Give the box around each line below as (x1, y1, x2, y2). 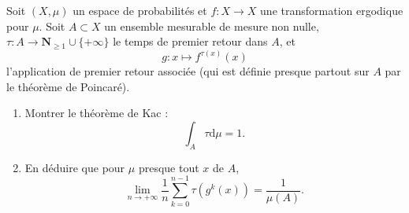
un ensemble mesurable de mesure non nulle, (104, 17, 319, 34)
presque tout (138, 159, 199, 175)
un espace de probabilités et (73, 2, 207, 18)
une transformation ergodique (260, 2, 403, 18)
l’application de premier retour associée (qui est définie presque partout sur (6, 63, 370, 79)
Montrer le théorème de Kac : (24, 105, 169, 121)
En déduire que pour (24, 159, 125, 175)
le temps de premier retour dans (113, 33, 268, 50)
